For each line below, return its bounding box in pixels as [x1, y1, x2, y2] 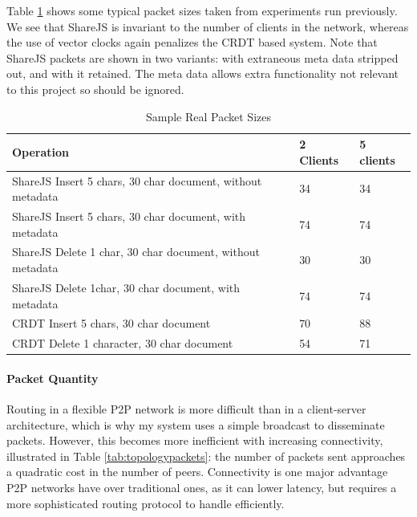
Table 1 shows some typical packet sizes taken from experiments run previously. [6, 2, 398, 18]
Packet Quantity [6, 369, 99, 386]
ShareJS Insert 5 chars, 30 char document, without [12, 172, 262, 189]
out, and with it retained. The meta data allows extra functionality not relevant [6, 65, 399, 82]
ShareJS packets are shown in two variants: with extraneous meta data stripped [6, 49, 399, 66]
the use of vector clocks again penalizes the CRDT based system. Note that [6, 34, 378, 51]
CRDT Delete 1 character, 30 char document [12, 335, 233, 352]
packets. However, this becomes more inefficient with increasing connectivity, [6, 432, 383, 449]
